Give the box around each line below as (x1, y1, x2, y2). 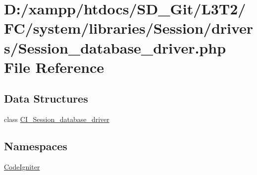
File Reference (4, 57, 104, 77)
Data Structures (4, 91, 88, 106)
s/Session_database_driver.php (4, 37, 226, 58)
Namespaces (4, 138, 67, 154)
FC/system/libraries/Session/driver (4, 18, 254, 38)
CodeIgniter (4, 161, 40, 172)
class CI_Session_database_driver (4, 114, 109, 124)
